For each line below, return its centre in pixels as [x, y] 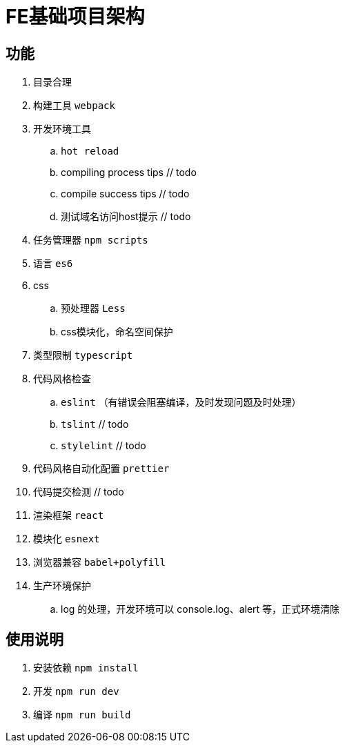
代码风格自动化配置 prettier [101, 469]
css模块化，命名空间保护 [117, 332]
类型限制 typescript [83, 355]
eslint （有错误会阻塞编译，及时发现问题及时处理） [181, 402]
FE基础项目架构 [75, 17]
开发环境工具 [62, 129]
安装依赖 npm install [86, 668]
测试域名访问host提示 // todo [126, 217]
